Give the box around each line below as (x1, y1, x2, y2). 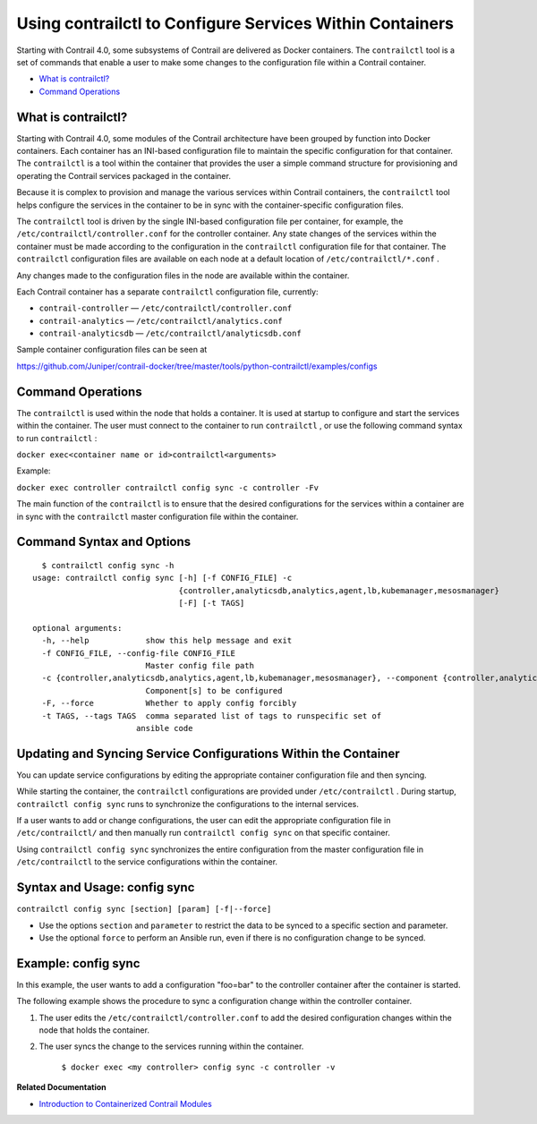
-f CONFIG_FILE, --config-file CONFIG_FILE (41, 648, 236, 658)
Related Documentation (16, 1082, 107, 1093)
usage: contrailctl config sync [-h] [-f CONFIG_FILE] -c (32, 573, 293, 583)
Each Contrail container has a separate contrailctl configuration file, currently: (16, 286, 319, 297)
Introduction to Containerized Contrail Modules (38, 1098, 212, 1109)
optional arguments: (32, 623, 123, 633)
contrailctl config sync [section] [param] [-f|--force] (16, 904, 272, 915)
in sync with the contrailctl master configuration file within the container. (16, 511, 299, 522)
